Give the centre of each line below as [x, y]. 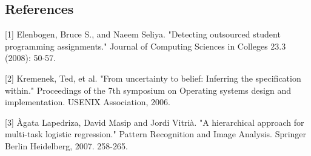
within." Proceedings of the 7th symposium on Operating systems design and [148, 90]
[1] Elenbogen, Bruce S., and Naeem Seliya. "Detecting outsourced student [143, 34]
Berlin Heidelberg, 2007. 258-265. [66, 145]
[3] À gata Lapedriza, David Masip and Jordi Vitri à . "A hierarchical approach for [155, 122]
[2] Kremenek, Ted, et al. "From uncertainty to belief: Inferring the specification [153, 78]
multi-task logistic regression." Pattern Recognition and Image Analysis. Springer [156, 134]
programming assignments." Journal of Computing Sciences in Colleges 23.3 [145, 46]
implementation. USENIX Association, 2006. [88, 102]
